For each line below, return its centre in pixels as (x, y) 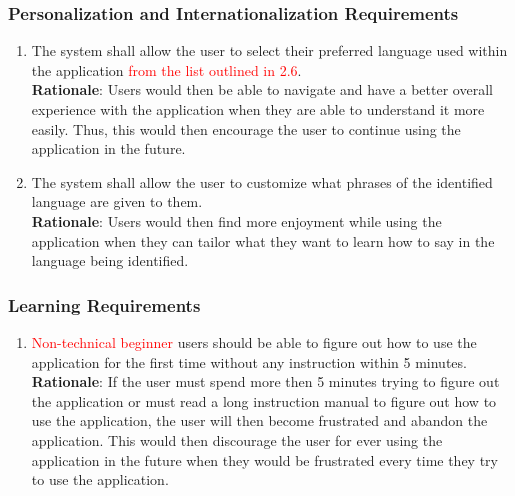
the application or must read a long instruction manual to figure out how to (264, 400)
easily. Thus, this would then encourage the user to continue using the (246, 128)
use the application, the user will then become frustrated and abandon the (259, 420)
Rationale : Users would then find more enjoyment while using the (236, 220)
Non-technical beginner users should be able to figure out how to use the (254, 341)
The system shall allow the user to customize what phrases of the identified (262, 181)
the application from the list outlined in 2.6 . (166, 69)
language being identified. (110, 260)
